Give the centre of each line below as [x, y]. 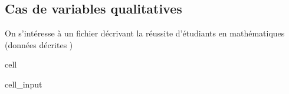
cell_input [24, 84]
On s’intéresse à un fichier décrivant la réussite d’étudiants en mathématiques [145, 33]
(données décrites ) [39, 44]
